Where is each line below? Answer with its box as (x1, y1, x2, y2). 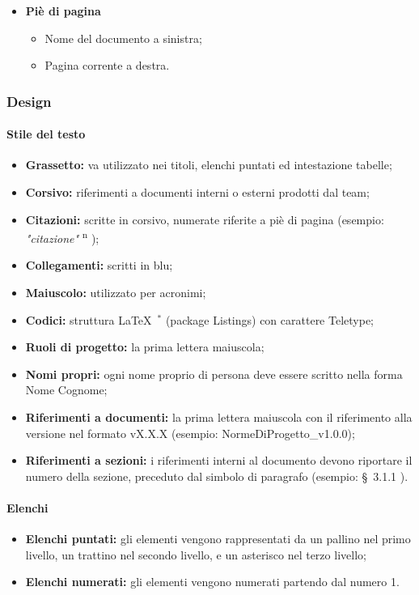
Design (6, 91, 52, 111)
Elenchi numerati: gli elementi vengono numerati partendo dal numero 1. (25, 573, 400, 590)
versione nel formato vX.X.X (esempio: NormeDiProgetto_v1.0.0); (25, 424, 355, 441)
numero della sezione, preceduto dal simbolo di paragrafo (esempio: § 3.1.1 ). (25, 467, 408, 484)
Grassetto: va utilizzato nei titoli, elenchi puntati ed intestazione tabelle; (25, 156, 392, 173)
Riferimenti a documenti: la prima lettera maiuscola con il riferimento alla (25, 409, 413, 426)
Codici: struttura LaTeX (25, 311, 152, 328)
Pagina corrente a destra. (44, 57, 170, 74)
